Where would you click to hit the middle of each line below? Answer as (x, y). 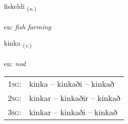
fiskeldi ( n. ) (20, 7)
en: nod (15, 63)
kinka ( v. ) (18, 44)
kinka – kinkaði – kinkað (72, 83)
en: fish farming (28, 26)
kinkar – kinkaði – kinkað (73, 112)
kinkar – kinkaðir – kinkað (75, 98)
